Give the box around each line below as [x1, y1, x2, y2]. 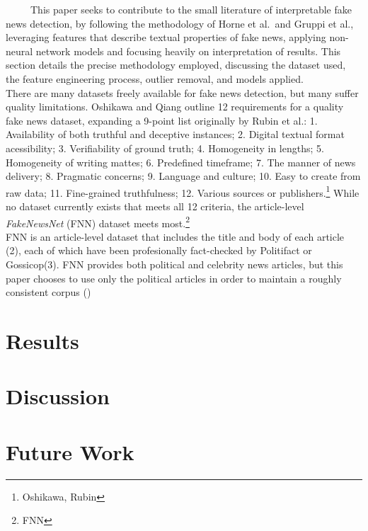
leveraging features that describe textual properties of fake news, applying [6, 30, 326, 45]
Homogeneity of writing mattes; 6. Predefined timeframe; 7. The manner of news [6, 154, 356, 169]
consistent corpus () [6, 285, 91, 299]
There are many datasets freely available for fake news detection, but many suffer [6, 85, 359, 100]
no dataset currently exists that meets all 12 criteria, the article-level [6, 198, 304, 213]
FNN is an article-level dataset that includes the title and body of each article [6, 229, 345, 244]
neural [6, 43, 33, 58]
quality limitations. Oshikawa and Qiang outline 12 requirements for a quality [6, 99, 344, 114]
